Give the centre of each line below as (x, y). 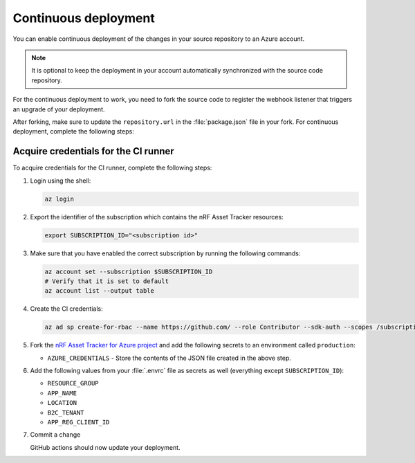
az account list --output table (100, 291)
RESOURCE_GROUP (73, 383)
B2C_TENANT (66, 412)
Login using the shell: (61, 181)
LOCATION (62, 403)
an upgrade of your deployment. (59, 109)
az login (59, 199)
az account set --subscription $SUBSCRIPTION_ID (129, 271)
